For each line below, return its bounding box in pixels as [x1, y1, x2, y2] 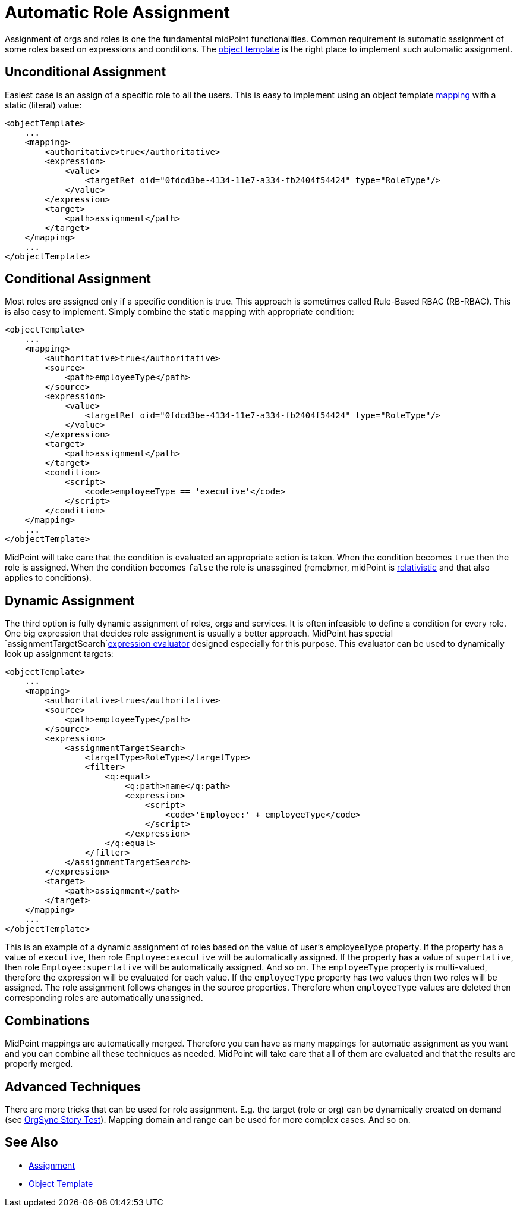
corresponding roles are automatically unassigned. [5, 992, 203, 1003]
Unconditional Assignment [5, 64, 166, 80]
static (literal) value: [5, 99, 82, 110]
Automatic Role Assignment [5, 2, 230, 23]
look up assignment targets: [5, 649, 114, 659]
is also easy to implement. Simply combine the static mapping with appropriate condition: [5, 306, 354, 317]
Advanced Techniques [5, 1079, 141, 1094]
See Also [5, 1135, 58, 1150]
